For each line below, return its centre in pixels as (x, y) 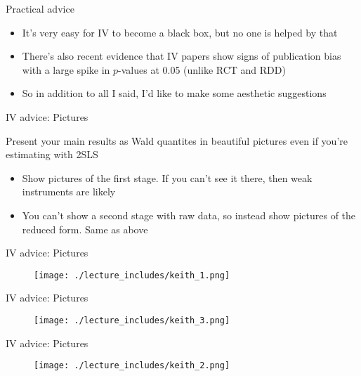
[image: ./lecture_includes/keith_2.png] (132, 366)
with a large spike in (66, 69)
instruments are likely (69, 192)
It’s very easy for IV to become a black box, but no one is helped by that (180, 32)
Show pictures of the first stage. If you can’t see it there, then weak (167, 177)
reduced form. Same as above (85, 229)
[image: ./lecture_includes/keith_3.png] (132, 320)
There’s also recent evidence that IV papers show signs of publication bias (182, 56)
